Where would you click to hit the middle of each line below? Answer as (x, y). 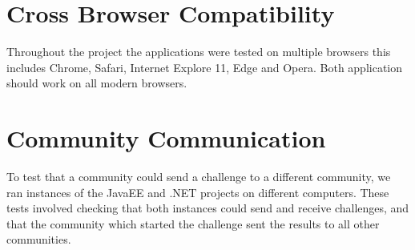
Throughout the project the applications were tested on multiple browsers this (199, 52)
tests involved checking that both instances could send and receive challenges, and (208, 208)
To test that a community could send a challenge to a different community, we (199, 177)
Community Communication (166, 138)
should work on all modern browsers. (97, 83)
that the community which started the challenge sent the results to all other (193, 223)
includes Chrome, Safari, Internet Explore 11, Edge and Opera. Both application (205, 67)
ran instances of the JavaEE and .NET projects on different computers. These (198, 192)
